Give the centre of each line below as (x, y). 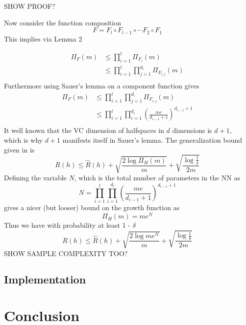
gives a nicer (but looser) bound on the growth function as (92, 207)
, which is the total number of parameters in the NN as (157, 178)
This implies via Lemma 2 (43, 38)
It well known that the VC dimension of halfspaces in (84, 130)
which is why (24, 140)
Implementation (45, 279)
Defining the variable (35, 178)
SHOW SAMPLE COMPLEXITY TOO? (66, 253)
